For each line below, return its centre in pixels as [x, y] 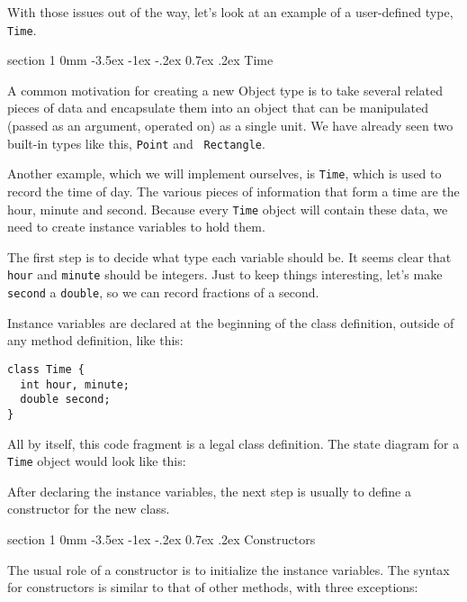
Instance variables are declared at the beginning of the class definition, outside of [231, 322]
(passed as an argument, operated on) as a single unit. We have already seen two [230, 126]
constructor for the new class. [89, 509]
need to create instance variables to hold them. [136, 227]
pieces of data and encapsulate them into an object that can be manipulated [218, 108]
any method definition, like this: [95, 340]
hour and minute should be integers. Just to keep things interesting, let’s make [225, 274]
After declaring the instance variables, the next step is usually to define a [209, 491]
